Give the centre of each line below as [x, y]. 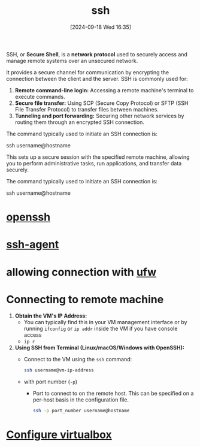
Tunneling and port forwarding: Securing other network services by [99, 116]
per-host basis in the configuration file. [81, 400]
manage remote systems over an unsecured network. [72, 61]
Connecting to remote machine [85, 299]
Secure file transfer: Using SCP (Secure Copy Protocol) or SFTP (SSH [101, 103]
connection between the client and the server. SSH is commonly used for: [97, 78]
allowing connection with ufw [81, 272]
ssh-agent [33, 245]
